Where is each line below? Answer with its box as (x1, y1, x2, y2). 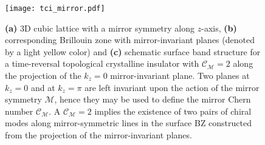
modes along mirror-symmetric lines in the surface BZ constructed (5, 116, 252, 129)
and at (30, 81, 55, 93)
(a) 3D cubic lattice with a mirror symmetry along (5, 21, 195, 34)
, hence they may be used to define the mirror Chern (54, 93, 251, 106)
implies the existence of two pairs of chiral (94, 104, 252, 117)
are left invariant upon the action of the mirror (84, 81, 260, 93)
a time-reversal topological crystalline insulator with (5, 57, 199, 70)
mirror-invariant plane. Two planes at (110, 69, 250, 82)
